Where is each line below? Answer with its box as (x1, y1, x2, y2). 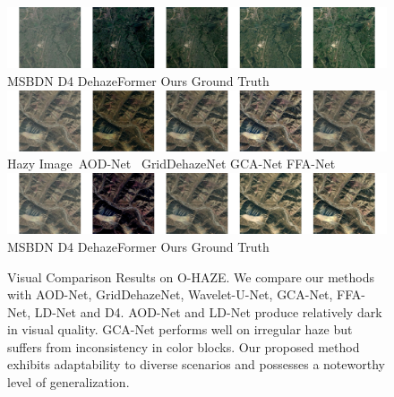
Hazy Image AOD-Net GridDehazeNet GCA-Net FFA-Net (7, 154, 336, 173)
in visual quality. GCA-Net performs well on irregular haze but (7, 320, 353, 339)
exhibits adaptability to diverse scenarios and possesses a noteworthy (7, 355, 385, 374)
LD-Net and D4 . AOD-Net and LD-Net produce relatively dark (34, 302, 382, 321)
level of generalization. (7, 373, 130, 392)
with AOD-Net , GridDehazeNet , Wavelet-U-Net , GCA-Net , (7, 285, 333, 304)
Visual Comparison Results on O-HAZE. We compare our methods (7, 267, 374, 286)
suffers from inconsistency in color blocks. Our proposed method (7, 337, 360, 356)
